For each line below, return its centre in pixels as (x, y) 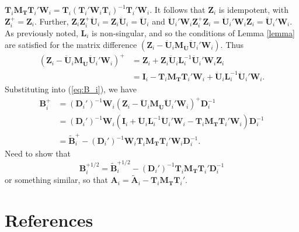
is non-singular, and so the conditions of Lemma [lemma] (193, 33)
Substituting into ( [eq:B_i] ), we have (71, 89)
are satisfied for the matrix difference (71, 44)
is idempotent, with (253, 9)
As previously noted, (41, 33)
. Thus (232, 44)
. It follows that (178, 9)
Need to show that (38, 153)
